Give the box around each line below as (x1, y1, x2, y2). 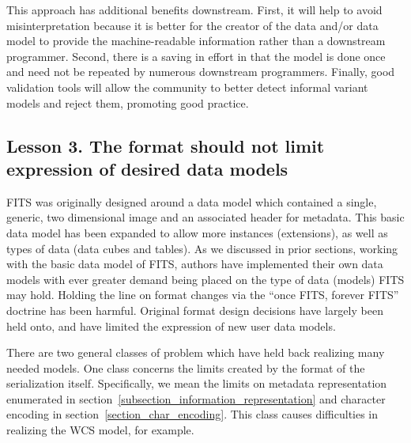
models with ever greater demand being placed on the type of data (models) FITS (6, 271, 405, 287)
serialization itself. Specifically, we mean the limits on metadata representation (6, 375, 387, 392)
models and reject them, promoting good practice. (6, 94, 249, 111)
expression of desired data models (6, 156, 288, 180)
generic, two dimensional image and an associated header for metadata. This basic (6, 209, 405, 225)
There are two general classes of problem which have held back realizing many (6, 344, 385, 361)
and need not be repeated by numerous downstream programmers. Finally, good (6, 63, 395, 80)
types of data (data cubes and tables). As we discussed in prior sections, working (6, 240, 398, 256)
